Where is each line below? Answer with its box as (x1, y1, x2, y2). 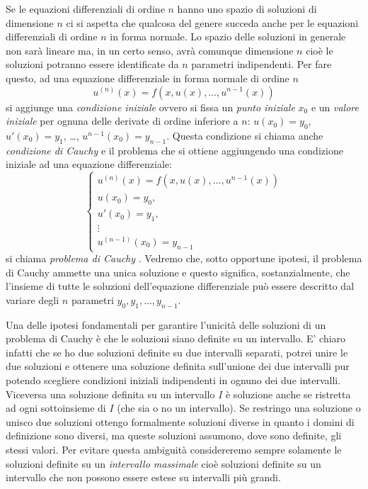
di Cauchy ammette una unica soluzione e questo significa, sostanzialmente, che (6, 264, 350, 279)
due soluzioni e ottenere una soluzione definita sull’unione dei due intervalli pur (6, 359, 350, 373)
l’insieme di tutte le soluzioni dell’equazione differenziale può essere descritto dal (6, 279, 355, 293)
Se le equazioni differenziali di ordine (6, 1, 165, 16)
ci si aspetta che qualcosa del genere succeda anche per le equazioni (66, 15, 359, 30)
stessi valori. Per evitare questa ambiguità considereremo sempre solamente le (6, 442, 342, 456)
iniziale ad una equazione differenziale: (6, 157, 172, 172)
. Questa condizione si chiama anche (166, 128, 323, 142)
